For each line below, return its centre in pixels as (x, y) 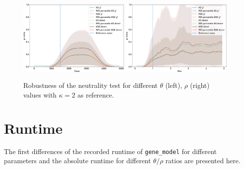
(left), (174, 85)
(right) (200, 85)
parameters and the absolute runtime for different (77, 161)
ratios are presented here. (203, 161)
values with (40, 94)
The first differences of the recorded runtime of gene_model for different (110, 151)
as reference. (96, 94)
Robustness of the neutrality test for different (91, 85)
